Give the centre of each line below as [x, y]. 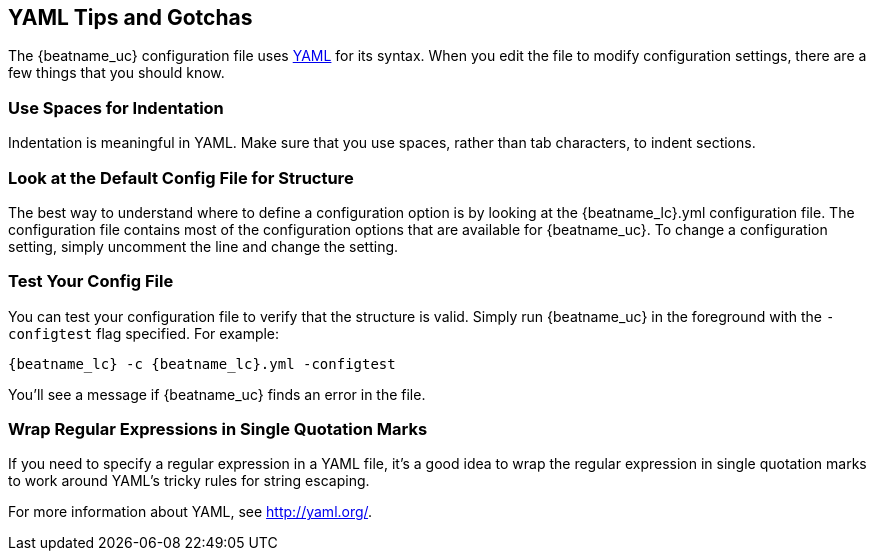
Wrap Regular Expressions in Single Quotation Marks [218, 429]
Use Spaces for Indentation [116, 107]
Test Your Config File [91, 281]
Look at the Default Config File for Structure [181, 177]
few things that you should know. [116, 73]
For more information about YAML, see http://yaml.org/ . [190, 512]
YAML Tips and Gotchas [130, 17]
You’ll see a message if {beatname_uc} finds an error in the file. [217, 394]
